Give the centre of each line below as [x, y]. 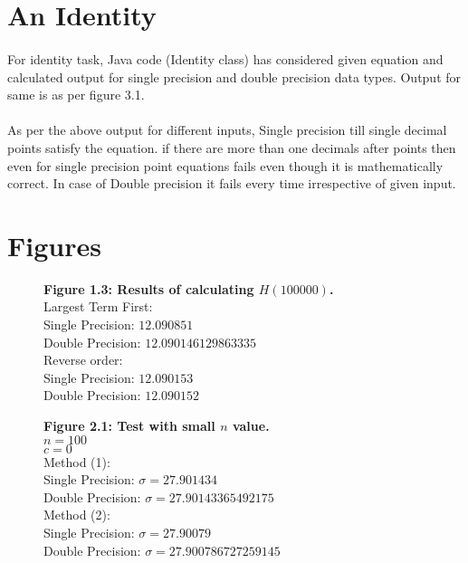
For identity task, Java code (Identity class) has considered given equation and [225, 58]
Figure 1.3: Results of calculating [149, 288]
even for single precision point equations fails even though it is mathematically [225, 165]
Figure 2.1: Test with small [129, 425]
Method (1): [77, 461]
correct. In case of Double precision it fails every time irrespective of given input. [232, 183]
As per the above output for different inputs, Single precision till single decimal [227, 130]
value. [251, 425]
